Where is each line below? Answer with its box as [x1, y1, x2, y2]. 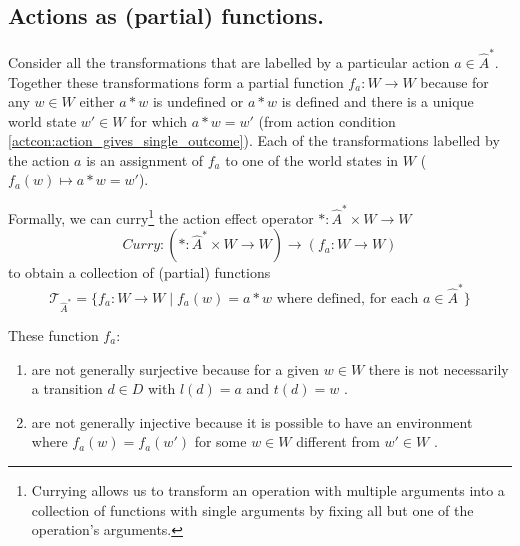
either [79, 91, 115, 112]
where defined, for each [276, 291, 419, 306]
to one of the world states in [225, 149, 399, 170]
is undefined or [152, 91, 244, 112]
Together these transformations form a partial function [8, 71, 344, 92]
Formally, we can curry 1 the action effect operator [8, 205, 314, 228]
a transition [31, 378, 103, 399]
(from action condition [258, 110, 396, 131]
